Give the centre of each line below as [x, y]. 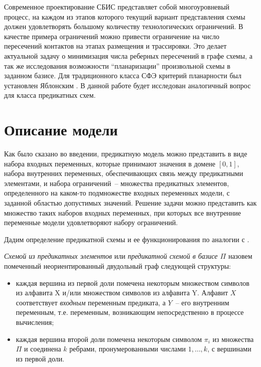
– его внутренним [202, 302]
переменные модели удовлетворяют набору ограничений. [91, 222]
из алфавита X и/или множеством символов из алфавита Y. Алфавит [122, 293]
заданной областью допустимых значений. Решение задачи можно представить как [130, 203]
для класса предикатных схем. [50, 95]
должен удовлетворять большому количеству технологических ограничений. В [124, 26]
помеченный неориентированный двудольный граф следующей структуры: [118, 266]
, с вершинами [229, 349]
